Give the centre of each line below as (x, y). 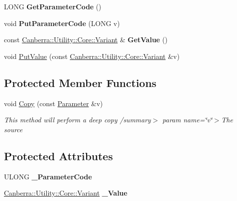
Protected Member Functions (80, 82)
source (13, 129)
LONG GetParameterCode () (53, 6)
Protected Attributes (59, 156)
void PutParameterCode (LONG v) (62, 23)
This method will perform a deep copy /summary (77, 120)
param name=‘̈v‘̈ (187, 120)
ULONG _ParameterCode (48, 176)
